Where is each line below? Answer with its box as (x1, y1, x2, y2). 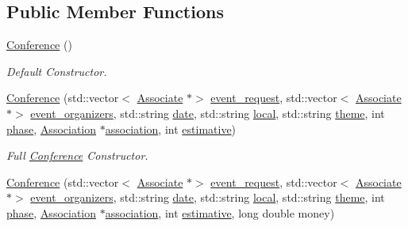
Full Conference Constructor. (6, 147, 148, 164)
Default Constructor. (6, 62, 107, 79)
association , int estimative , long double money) (105, 204, 335, 221)
